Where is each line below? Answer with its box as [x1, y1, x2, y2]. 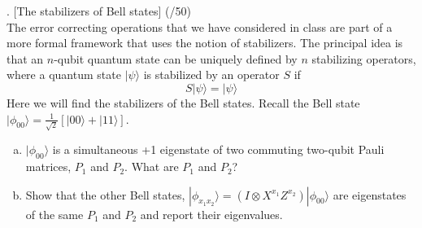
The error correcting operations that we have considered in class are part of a [7, 18, 393, 35]
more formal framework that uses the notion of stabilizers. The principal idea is [7, 34, 403, 51]
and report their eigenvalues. [140, 205, 283, 222]
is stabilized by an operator [143, 66, 280, 83]
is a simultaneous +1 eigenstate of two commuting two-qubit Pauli [52, 141, 385, 158]
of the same [25, 205, 84, 222]
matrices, [25, 158, 72, 175]
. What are [124, 158, 179, 175]
